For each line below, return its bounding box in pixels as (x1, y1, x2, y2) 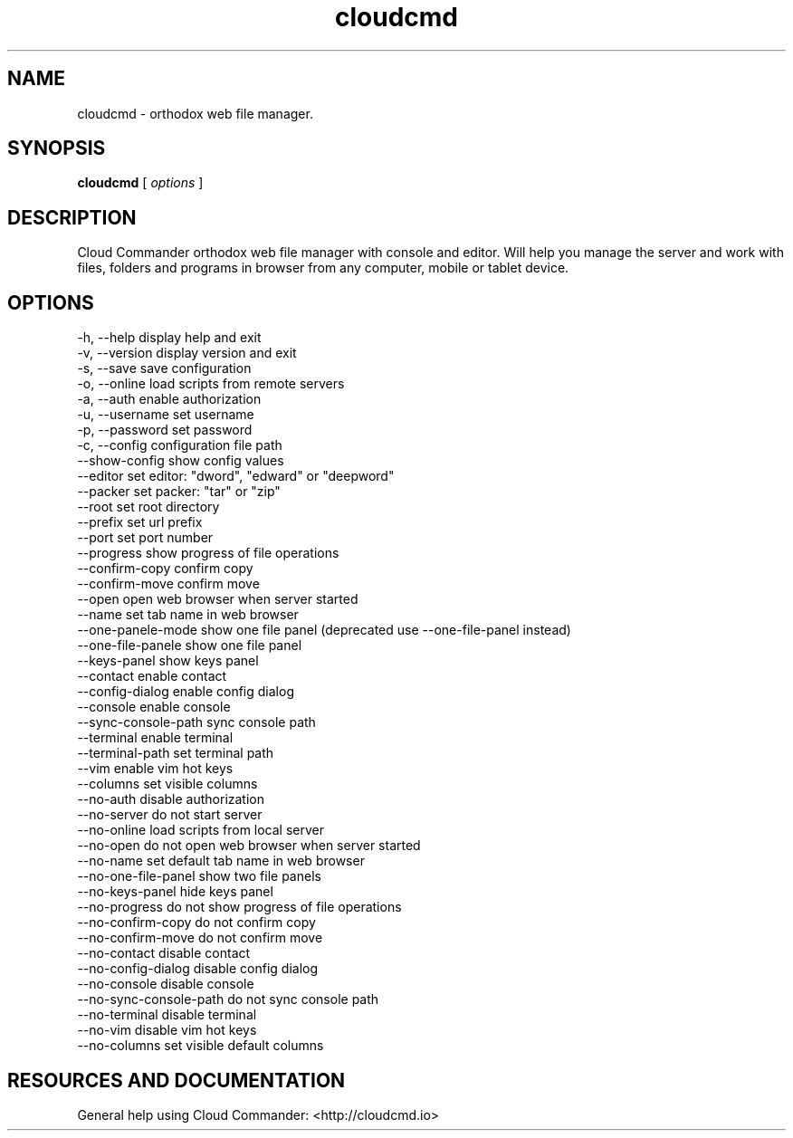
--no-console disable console (77, 976, 254, 992)
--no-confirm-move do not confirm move (77, 930, 323, 946)
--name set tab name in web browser (77, 607, 299, 623)
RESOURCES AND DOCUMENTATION (7, 1068, 346, 1092)
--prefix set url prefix (77, 514, 203, 531)
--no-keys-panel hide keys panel (77, 884, 273, 900)
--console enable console (77, 699, 231, 715)
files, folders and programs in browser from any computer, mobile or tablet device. (77, 260, 569, 276)
